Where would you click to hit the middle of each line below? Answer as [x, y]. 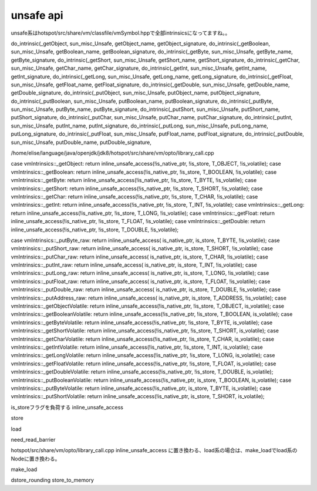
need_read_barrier [33, 439]
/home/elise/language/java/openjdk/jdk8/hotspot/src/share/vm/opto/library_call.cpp [112, 153]
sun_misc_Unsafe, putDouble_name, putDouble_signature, [81, 142]
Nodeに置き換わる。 [36, 459]
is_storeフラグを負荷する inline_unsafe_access [67, 407]
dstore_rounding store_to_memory [52, 480]
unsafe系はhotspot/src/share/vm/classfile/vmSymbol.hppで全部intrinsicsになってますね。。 [121, 33]
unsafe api [37, 15]
